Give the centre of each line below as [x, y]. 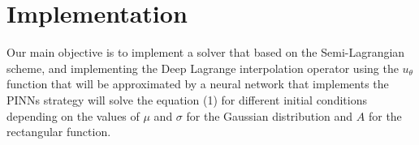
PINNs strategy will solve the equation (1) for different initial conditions [187, 99]
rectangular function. [59, 132]
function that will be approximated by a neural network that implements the [198, 84]
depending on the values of [73, 115]
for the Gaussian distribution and [270, 115]
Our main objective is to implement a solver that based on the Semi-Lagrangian [206, 52]
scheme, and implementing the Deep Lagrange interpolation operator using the [203, 68]
